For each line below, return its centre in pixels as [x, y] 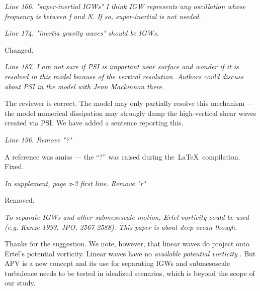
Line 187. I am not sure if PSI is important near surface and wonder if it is [122, 66]
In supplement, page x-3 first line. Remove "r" [75, 183]
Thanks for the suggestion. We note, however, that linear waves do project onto [127, 244]
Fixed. [14, 166]
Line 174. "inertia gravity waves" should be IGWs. [82, 33]
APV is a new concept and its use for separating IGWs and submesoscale [117, 263]
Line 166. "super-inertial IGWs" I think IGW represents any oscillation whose [125, 6]
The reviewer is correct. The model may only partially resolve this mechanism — [129, 103]
